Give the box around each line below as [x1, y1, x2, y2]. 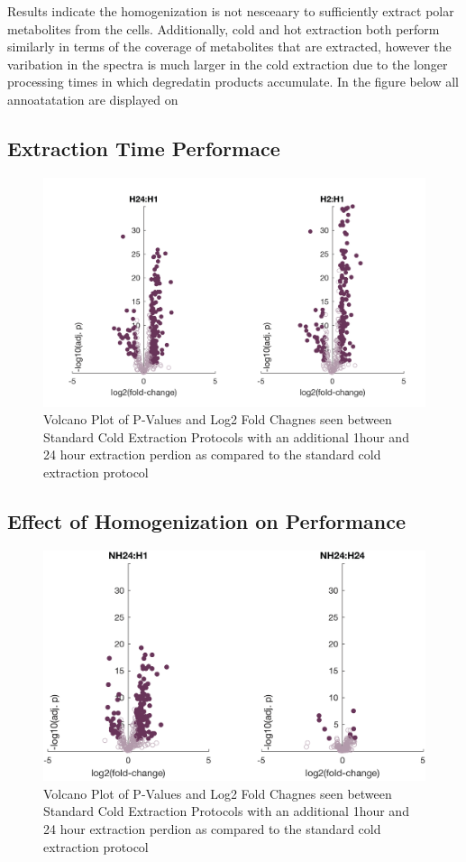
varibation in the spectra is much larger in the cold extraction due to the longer [7, 54, 448, 73]
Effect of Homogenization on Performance [7, 506, 407, 534]
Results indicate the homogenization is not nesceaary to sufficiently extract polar [7, 2, 454, 20]
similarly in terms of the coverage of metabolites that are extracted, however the [7, 37, 452, 56]
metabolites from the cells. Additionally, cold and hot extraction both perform [7, 19, 440, 38]
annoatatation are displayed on [7, 89, 178, 108]
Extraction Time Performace [7, 134, 280, 162]
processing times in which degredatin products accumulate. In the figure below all [7, 72, 459, 91]
